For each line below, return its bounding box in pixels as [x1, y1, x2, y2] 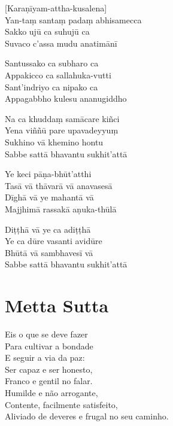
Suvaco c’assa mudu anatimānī [5, 36, 117, 49]
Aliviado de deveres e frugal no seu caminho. [5, 410, 169, 422]
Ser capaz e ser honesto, [5, 363, 93, 375]
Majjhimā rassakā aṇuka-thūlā [5, 202, 117, 215]
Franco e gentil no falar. [5, 375, 93, 387]
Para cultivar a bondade [5, 339, 93, 352]
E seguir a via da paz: [5, 351, 85, 364]
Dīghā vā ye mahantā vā [5, 191, 94, 203]
